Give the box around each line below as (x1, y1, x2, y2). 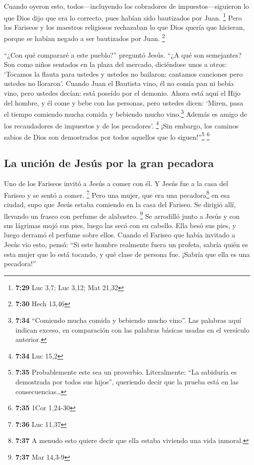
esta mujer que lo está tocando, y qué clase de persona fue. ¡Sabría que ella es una (4, 249, 250, 259)
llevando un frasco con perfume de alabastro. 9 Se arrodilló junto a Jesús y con (4, 209, 240, 221)
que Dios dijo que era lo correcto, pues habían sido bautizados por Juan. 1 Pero (4, 11, 242, 22)
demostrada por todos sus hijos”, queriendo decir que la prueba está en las (15, 377, 239, 387)
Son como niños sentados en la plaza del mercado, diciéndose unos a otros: (4, 59, 227, 69)
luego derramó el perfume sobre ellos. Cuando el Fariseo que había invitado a (4, 230, 235, 240)
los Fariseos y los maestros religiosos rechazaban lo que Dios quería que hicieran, (4, 21, 245, 32)
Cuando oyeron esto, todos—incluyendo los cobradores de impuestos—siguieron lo (4, 1, 249, 11)
